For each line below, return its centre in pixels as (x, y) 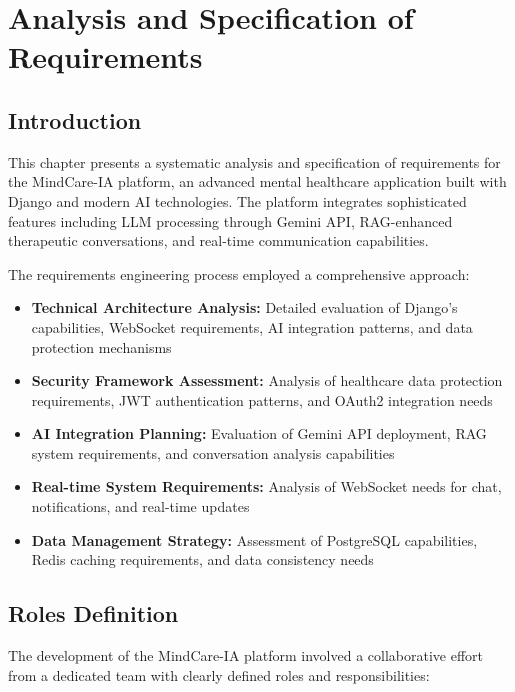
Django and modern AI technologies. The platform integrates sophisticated (237, 200)
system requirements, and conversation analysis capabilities (213, 452)
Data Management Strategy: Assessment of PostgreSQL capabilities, (254, 539)
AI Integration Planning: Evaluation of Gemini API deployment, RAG (259, 433)
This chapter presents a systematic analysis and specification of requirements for (254, 161)
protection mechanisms (101, 346)
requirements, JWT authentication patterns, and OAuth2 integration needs (262, 399)
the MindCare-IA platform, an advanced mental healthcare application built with (257, 181)
